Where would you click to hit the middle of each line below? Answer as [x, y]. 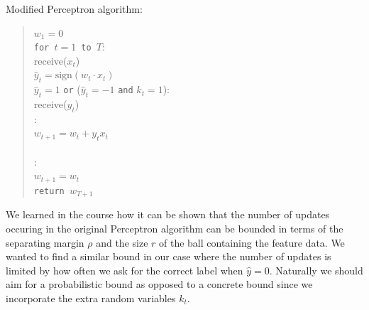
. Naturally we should [316, 270]
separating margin [45, 242]
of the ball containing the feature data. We [252, 242]
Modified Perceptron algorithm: [74, 9]
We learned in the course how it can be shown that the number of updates [168, 214]
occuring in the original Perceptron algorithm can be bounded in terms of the [175, 228]
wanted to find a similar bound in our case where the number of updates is [169, 256]
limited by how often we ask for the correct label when [125, 270]
